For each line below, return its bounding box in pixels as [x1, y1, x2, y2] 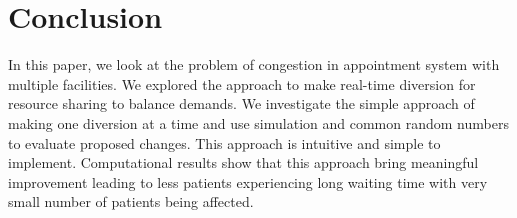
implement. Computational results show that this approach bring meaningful [8, 152, 479, 173]
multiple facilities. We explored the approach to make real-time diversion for [8, 73, 476, 94]
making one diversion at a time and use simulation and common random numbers [8, 112, 509, 133]
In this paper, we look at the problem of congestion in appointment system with [8, 54, 500, 75]
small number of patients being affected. [8, 191, 254, 212]
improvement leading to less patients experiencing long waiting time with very [8, 171, 488, 192]
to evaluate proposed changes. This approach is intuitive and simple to [8, 132, 441, 153]
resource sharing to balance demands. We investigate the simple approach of [8, 93, 475, 114]
